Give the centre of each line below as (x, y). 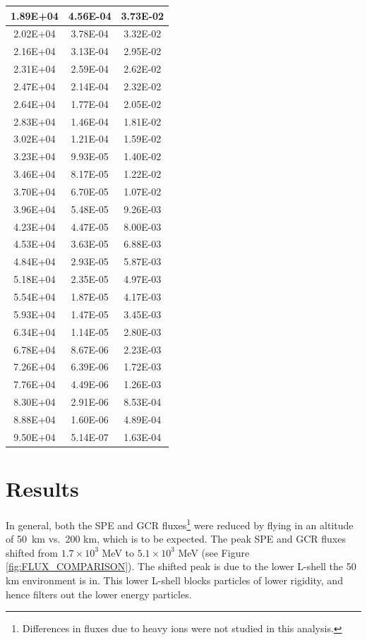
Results (42, 489)
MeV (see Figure (214, 552)
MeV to (118, 552)
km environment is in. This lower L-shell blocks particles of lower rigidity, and (174, 580)
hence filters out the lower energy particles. (99, 594)
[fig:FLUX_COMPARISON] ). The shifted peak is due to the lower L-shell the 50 (181, 566)
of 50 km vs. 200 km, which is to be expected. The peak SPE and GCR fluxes (176, 539)
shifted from (32, 552)
